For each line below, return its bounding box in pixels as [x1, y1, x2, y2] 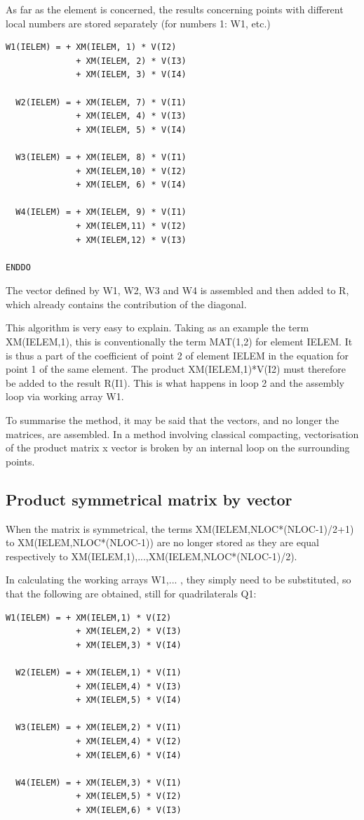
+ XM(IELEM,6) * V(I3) [76, 805, 182, 815]
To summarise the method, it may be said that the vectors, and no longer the [6, 413, 339, 428]
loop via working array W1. [6, 389, 124, 404]
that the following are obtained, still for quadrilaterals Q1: [6, 586, 257, 600]
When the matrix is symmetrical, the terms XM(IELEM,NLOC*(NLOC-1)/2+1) [6, 521, 354, 536]
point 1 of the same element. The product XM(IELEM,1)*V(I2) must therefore [6, 362, 346, 376]
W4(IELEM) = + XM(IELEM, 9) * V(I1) [15, 207, 187, 218]
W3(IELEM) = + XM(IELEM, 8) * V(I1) [15, 152, 187, 162]
